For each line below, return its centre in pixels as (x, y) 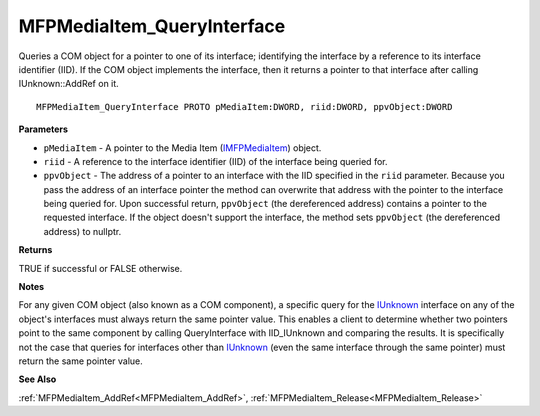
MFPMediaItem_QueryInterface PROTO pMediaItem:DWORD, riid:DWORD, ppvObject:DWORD (244, 106)
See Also (37, 379)
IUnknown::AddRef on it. (68, 84)
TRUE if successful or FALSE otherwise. (100, 268)
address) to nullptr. (82, 231)
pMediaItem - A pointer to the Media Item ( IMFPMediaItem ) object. (182, 147)
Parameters (43, 129)
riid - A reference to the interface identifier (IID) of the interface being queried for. (215, 161)
